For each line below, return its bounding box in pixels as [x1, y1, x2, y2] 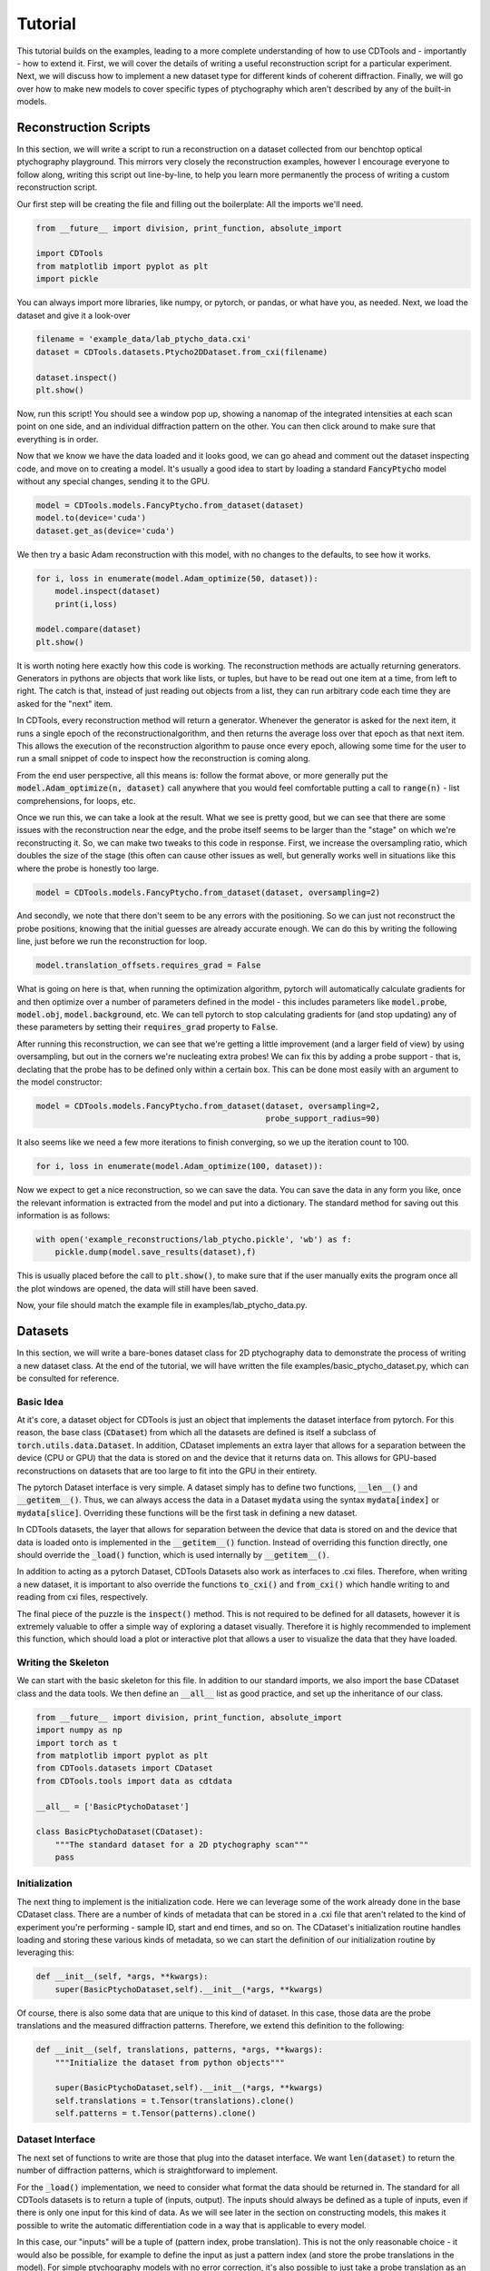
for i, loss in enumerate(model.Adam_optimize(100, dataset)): [35, 1161, 324, 1172]
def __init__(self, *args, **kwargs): [35, 1971, 209, 1982]
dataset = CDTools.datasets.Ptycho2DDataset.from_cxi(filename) [35, 346, 328, 357]
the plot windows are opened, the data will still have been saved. [16, 1283, 259, 1294]
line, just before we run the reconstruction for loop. [16, 936, 208, 947]
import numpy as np [35, 1725, 122, 1735]
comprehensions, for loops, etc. [16, 795, 136, 806]
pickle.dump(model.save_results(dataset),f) [54, 1247, 257, 1257]
